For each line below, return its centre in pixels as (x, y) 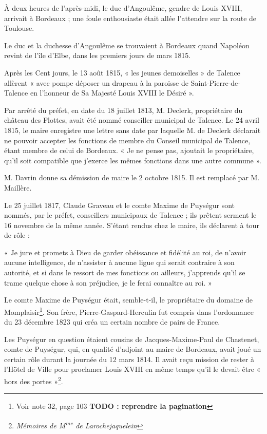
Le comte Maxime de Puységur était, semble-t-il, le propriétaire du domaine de (129, 300)
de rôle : (17, 235)
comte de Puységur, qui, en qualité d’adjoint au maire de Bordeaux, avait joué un (133, 349)
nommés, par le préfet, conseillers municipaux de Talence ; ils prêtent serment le (130, 215)
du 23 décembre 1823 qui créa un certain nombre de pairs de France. (112, 322)
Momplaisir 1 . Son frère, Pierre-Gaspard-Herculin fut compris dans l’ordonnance (129, 311)
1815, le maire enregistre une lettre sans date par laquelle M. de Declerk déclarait (132, 130)
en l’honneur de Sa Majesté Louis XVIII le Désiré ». (112, 93)
